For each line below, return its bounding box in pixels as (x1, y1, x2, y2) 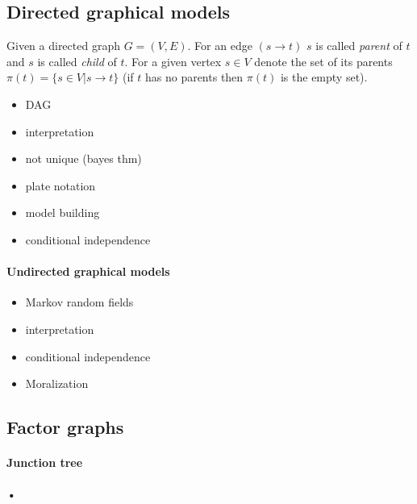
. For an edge (187, 37, 252, 54)
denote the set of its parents (254, 52, 393, 69)
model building (25, 204, 100, 221)
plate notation (25, 177, 96, 194)
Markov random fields (25, 294, 134, 310)
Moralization (25, 375, 89, 392)
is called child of (37, 52, 117, 69)
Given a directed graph (6, 37, 120, 54)
